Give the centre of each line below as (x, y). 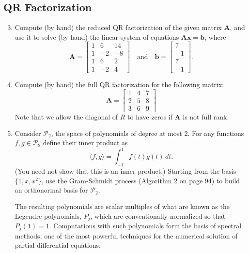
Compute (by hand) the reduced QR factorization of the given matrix (118, 27)
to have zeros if (150, 117)
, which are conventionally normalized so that (158, 216)
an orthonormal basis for (51, 190)
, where (215, 37)
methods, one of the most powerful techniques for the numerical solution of (126, 235)
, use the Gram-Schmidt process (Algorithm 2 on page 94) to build (141, 180)
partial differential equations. (58, 245)
